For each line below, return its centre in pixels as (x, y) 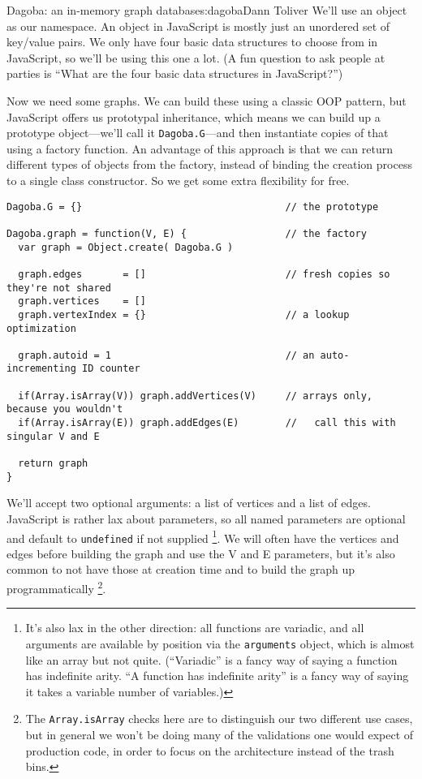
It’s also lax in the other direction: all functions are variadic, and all (195, 628)
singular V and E (53, 436)
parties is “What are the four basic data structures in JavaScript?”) (175, 73)
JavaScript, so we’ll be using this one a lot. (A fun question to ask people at (196, 57)
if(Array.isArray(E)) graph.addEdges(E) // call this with (207, 423)
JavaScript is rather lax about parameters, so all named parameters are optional (206, 518)
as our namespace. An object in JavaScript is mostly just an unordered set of (198, 26)
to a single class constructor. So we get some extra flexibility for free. (178, 180)
